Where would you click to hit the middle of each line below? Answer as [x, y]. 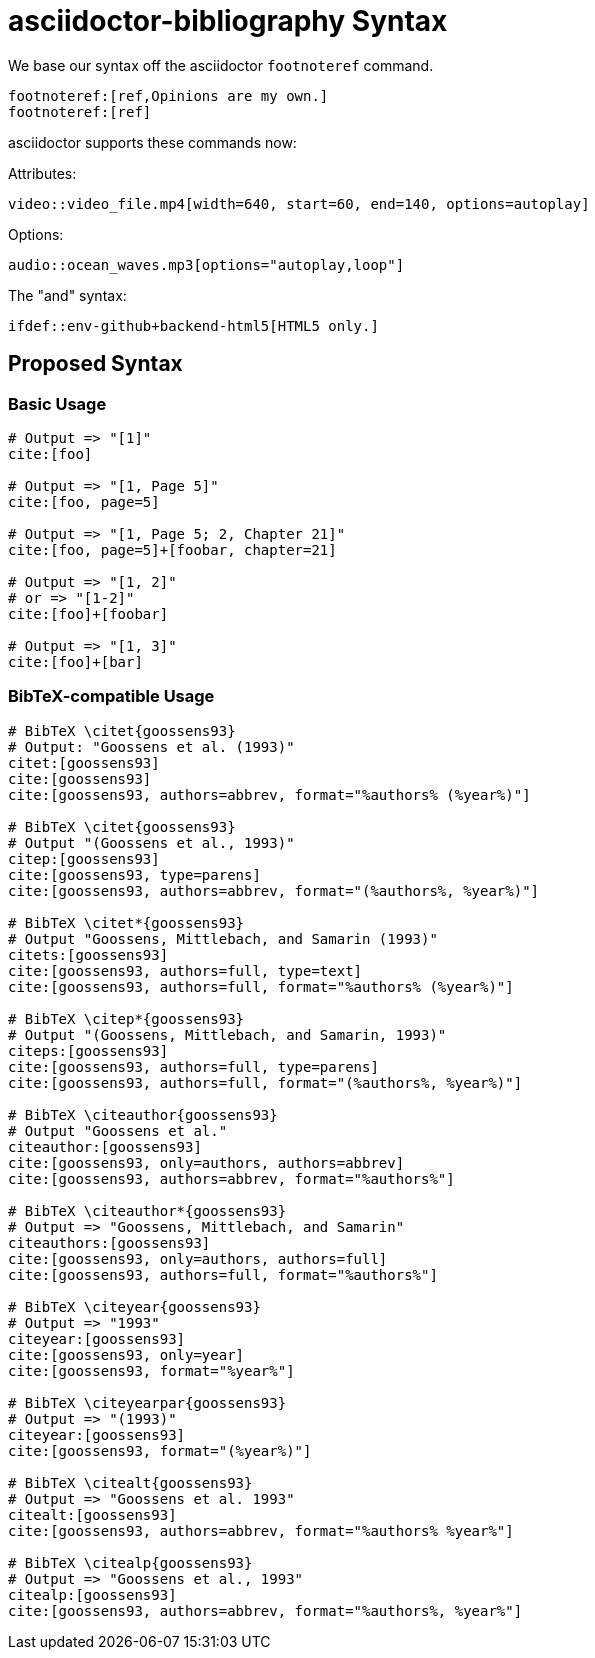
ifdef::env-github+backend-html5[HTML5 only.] [193, 325]
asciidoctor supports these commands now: [152, 142]
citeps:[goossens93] [88, 1050]
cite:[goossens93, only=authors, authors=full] [198, 1258]
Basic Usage [57, 403]
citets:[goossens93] [88, 954]
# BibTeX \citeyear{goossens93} [134, 1306]
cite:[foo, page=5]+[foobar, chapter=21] [172, 549]
